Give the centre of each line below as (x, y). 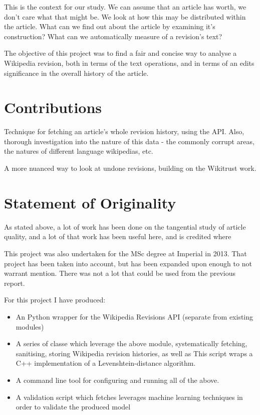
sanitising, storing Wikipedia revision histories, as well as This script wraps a (134, 353)
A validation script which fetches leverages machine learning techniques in (129, 397)
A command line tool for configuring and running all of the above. (117, 380)
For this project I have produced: (55, 300)
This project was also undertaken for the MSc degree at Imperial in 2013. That (125, 253)
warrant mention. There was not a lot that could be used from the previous (120, 273)
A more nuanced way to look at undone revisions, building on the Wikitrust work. (130, 168)
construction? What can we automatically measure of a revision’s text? (113, 36)
